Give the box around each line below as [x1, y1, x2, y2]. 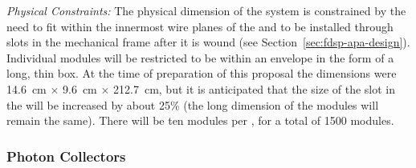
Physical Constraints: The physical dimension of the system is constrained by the [6, 2, 406, 18]
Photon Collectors [6, 146, 126, 166]
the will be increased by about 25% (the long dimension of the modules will [6, 96, 379, 113]
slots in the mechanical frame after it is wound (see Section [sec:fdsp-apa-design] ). [6, 34, 410, 50]
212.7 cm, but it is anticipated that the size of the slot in [113, 80, 396, 97]
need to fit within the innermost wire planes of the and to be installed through [6, 18, 394, 34]
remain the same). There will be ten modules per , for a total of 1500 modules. [6, 112, 394, 129]
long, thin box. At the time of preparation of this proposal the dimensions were [6, 65, 397, 82]
